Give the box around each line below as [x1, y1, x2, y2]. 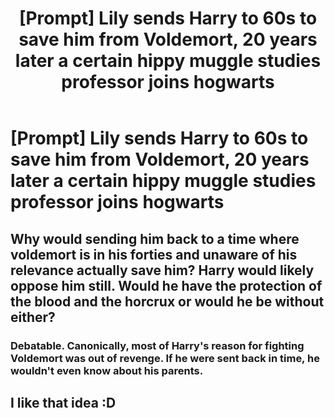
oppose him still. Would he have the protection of [10, 277, 323, 294]
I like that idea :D [10, 394, 117, 411]
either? [10, 308, 56, 326]
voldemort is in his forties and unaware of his [10, 246, 298, 263]
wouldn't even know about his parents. [10, 363, 204, 377]
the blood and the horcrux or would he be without [10, 293, 325, 310]
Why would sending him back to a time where [10, 230, 300, 247]
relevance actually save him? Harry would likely [10, 262, 315, 279]
